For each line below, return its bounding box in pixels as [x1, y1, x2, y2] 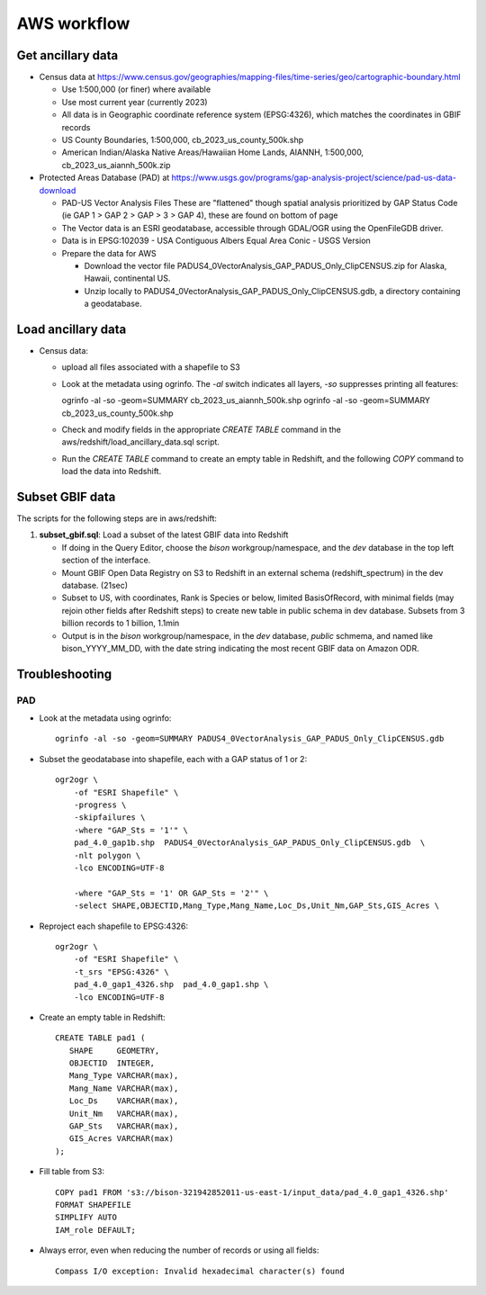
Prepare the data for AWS [61, 247, 157, 258]
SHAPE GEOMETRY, [68, 1045, 160, 1056]
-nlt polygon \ [73, 850, 141, 860]
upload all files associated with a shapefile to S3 [61, 362, 240, 373]
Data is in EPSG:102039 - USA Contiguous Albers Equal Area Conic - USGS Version [61, 235, 371, 247]
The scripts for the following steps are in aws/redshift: [16, 513, 218, 524]
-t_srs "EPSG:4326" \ [73, 967, 170, 976]
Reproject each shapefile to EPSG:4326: [39, 921, 189, 931]
